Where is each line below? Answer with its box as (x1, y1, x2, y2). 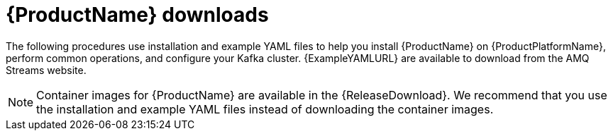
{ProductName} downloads (6, 3, 269, 27)
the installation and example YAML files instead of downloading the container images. (36, 101, 494, 116)
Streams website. (6, 63, 87, 76)
